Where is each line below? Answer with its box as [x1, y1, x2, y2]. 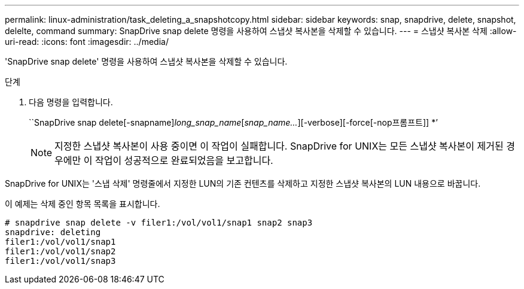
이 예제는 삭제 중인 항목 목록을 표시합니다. [5, 199, 160, 209]
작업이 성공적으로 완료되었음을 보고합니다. [95, 154, 273, 166]
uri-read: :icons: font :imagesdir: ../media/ [5, 36, 169, 47]
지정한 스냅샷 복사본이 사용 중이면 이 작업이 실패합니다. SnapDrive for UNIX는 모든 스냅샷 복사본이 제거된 [54, 140, 504, 152]
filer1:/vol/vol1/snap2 [5, 247, 116, 256]
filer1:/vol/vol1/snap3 [5, 256, 116, 266]
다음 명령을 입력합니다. [29, 97, 113, 107]
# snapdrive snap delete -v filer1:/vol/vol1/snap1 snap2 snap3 [5, 218, 313, 227]
